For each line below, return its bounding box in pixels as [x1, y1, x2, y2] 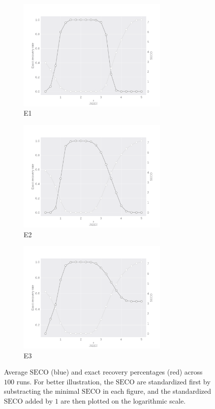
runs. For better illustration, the [16, 376, 114, 386]
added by [25, 395, 53, 406]
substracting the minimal [4, 386, 80, 396]
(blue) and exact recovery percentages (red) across [51, 367, 203, 377]
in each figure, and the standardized [103, 386, 212, 396]
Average [4, 367, 28, 377]
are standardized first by [137, 376, 211, 386]
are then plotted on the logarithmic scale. [61, 395, 186, 406]
